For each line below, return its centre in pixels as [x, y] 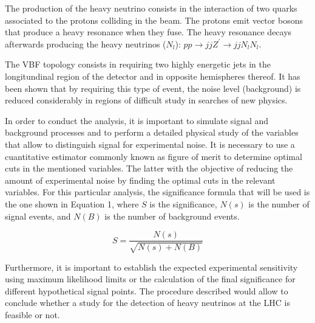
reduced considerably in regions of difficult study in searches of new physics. [146, 100]
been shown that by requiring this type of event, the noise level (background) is [153, 88]
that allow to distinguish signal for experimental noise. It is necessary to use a [150, 144]
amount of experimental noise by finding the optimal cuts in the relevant [140, 180]
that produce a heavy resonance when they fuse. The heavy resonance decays [148, 32]
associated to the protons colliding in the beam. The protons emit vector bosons [154, 20]
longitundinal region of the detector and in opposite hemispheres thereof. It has [153, 76]
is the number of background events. [172, 216]
